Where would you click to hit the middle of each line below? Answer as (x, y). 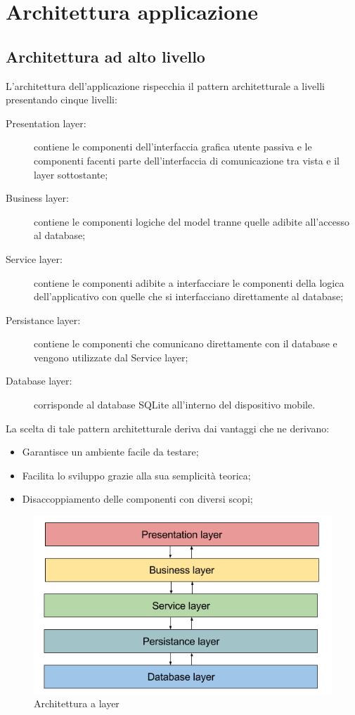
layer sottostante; (71, 174)
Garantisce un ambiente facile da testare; (110, 452)
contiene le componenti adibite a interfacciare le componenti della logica (189, 282)
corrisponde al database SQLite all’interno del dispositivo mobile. (175, 405)
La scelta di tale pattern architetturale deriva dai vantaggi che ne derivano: (168, 428)
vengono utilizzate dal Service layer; (111, 357)
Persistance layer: (43, 320)
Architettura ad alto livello (105, 56)
